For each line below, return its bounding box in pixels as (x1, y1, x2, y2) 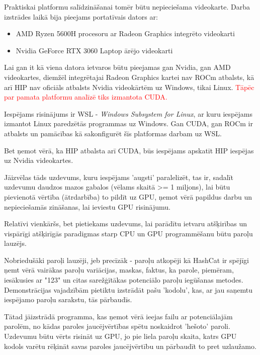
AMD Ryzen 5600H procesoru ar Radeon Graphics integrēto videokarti (16, 28, 235, 39)
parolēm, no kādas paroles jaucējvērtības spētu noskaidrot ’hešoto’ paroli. (4, 321, 230, 331)
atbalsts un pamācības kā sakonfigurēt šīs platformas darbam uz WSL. (4, 128, 222, 138)
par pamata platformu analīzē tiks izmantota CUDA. (4, 92, 167, 102)
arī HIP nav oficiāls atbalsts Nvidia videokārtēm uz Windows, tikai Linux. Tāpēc (4, 81, 254, 92)
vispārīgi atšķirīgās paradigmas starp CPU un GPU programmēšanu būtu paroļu (4, 228, 253, 238)
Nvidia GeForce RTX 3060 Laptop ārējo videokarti (16, 45, 173, 55)
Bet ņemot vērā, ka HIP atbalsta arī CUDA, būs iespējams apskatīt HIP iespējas (4, 145, 254, 155)
